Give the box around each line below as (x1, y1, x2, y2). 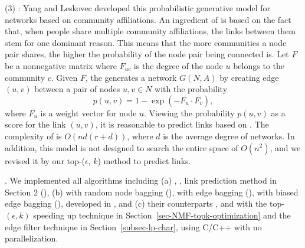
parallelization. (5, 232, 58, 244)
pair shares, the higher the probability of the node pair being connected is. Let (5, 48, 289, 60)
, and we (270, 141, 301, 154)
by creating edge (219, 71, 279, 83)
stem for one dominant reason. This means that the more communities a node (5, 36, 287, 48)
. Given (51, 71, 78, 83)
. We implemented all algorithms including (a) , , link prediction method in (5, 174, 277, 187)
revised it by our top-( (5, 154, 85, 167)
